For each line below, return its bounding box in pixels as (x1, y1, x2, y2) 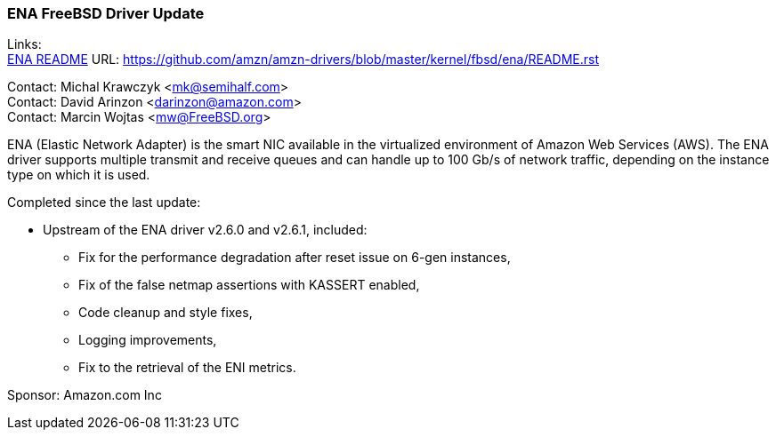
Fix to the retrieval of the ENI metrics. (78, 360, 296, 376)
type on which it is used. (7, 167, 150, 183)
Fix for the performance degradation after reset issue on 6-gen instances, (78, 250, 511, 266)
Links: (7, 36, 42, 52)
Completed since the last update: (7, 195, 201, 211)
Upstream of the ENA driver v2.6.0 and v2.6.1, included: (43, 222, 368, 238)
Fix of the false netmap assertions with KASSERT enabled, (78, 277, 420, 293)
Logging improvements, (78, 332, 217, 348)
